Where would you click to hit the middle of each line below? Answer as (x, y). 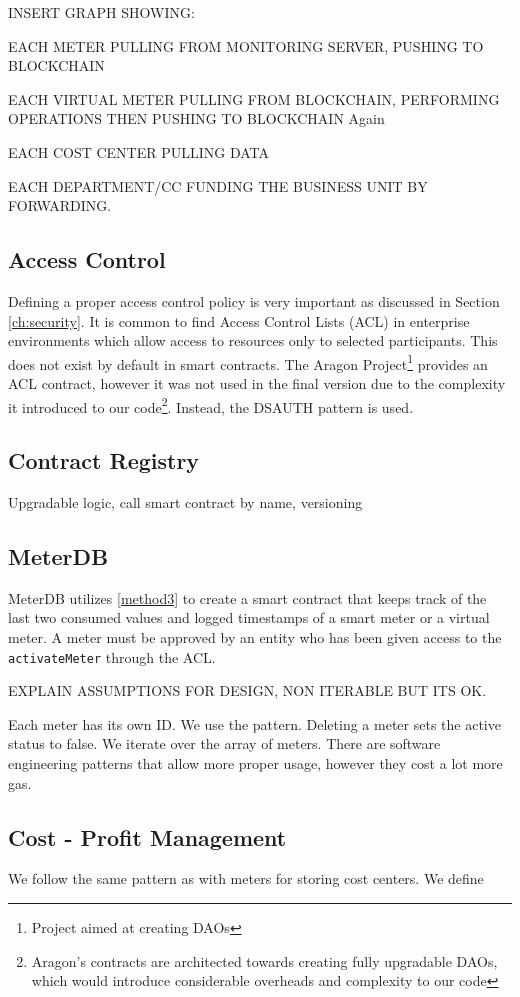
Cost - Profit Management (147, 836)
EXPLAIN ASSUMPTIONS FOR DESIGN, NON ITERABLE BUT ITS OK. (247, 690)
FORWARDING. (60, 205)
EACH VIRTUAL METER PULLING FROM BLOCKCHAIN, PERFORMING (254, 98)
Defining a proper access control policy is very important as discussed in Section (254, 300)
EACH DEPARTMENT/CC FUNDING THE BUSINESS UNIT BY (218, 185)
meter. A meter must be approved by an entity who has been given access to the (255, 637)
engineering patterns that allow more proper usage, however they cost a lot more (255, 763)
